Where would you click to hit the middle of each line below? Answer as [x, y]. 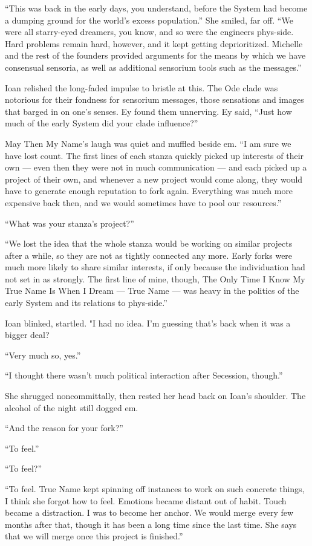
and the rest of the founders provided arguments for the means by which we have [155, 55]
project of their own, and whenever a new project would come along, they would [154, 179]
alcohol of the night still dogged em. [72, 407]
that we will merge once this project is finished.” [94, 536]
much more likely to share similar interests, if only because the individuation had [155, 267]
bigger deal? [27, 335]
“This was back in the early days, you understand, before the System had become [156, 8]
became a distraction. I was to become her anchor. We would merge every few [149, 512]
